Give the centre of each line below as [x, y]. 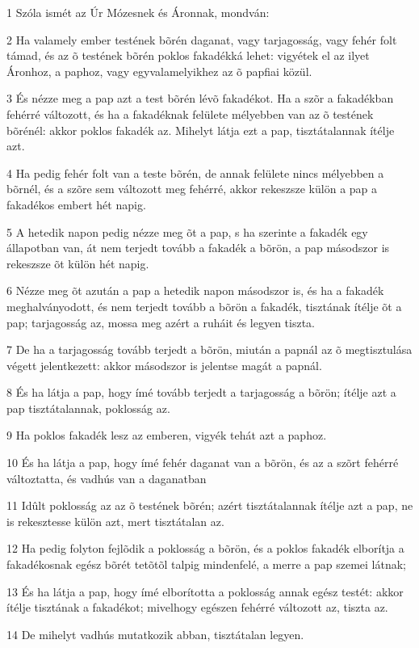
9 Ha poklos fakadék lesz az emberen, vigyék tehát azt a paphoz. [167, 435]
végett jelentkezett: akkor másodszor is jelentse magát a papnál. [164, 365]
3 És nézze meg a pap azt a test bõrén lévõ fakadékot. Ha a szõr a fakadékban [200, 98]
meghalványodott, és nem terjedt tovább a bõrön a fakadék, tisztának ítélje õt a [204, 306]
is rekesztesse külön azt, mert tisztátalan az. [115, 521]
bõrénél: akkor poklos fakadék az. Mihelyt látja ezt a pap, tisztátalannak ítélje [201, 130]
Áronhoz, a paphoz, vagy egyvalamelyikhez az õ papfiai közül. [159, 71]
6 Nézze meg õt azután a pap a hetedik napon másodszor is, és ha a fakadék [195, 290]
